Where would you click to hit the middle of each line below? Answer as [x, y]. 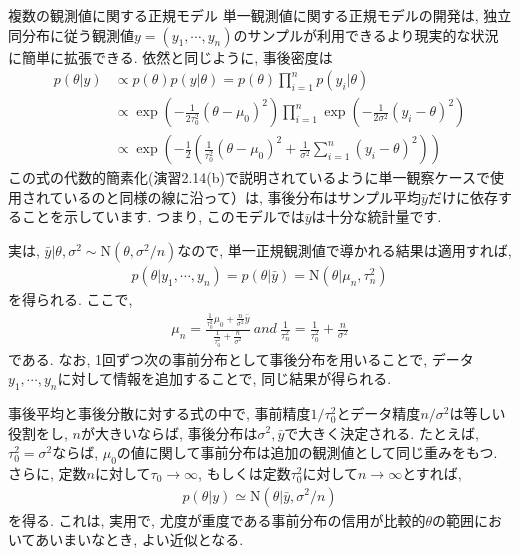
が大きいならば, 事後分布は [169, 432]
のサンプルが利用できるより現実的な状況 [366, 34]
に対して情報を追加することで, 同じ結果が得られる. [224, 378]
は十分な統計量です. [376, 216]
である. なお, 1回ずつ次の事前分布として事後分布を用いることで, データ [241, 358]
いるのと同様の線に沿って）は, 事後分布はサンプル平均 [242, 196]
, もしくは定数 [244, 472]
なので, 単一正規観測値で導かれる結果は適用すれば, [344, 250]
